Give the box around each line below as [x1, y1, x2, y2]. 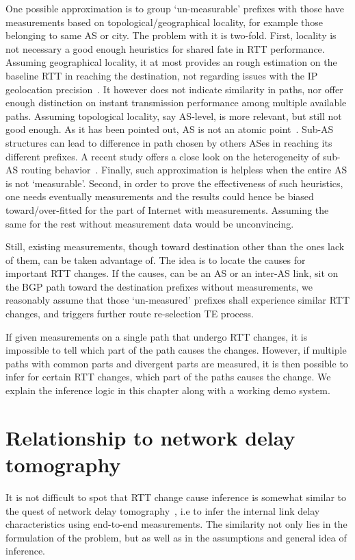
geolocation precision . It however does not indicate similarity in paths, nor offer [5, 82, 343, 96]
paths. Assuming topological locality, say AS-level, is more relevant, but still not [5, 108, 342, 123]
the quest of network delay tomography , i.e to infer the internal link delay [5, 503, 320, 518]
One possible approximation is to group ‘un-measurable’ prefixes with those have [5, 1, 344, 15]
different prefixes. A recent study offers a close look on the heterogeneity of [5, 149, 320, 163]
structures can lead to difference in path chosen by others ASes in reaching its [5, 135, 332, 149]
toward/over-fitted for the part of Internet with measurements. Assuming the [5, 202, 329, 217]
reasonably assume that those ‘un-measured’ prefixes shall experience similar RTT [5, 293, 350, 307]
